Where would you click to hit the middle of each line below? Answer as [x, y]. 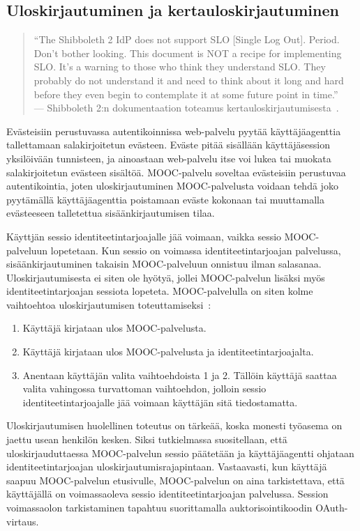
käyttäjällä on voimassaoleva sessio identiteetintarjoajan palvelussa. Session [167, 494]
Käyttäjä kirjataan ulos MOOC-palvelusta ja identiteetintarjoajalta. [168, 352]
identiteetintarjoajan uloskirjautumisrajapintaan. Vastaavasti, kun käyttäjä [167, 467]
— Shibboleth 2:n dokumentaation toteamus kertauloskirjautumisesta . [186, 108]
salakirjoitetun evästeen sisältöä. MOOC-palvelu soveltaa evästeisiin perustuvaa [176, 172]
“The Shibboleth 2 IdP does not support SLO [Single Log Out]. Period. [187, 39]
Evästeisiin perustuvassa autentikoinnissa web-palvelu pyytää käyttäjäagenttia [174, 131]
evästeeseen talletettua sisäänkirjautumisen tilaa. [111, 213]
